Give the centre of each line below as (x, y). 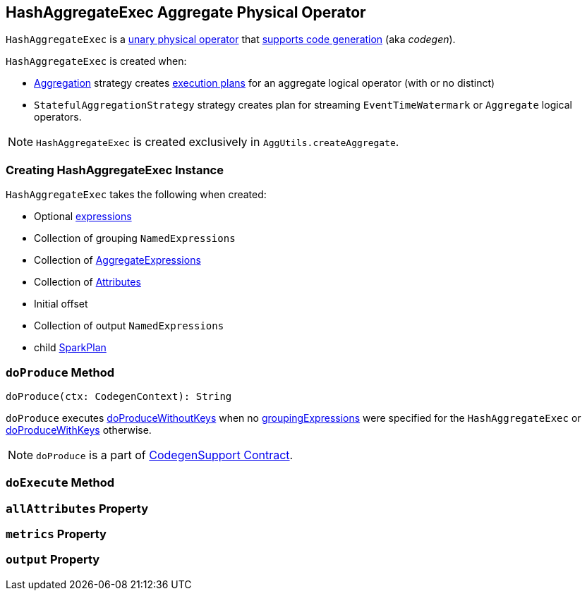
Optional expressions (83, 217)
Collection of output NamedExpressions (129, 326)
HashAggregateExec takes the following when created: (136, 195)
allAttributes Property (77, 508)
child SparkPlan (70, 348)
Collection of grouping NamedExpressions (135, 238)
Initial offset (61, 304)
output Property (53, 560)
